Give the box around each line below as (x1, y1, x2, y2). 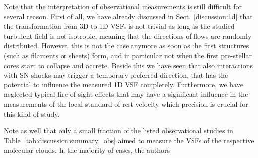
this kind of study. (4, 108, 60, 119)
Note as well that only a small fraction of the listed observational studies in (4, 125, 233, 136)
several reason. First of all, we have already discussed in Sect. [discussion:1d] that (4, 11, 253, 21)
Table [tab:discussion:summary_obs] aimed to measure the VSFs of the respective (4, 135, 254, 145)
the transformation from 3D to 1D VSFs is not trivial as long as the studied (4, 21, 235, 31)
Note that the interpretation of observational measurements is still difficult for (4, 1, 242, 11)
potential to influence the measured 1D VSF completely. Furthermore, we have (4, 79, 243, 89)
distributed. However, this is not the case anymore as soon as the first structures (4, 40, 249, 51)
